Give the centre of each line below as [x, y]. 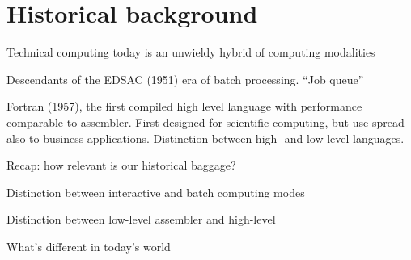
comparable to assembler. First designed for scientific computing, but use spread [205, 122]
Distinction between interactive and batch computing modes [156, 192]
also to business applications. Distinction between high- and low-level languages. [205, 138]
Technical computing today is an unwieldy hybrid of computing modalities [191, 52]
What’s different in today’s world [89, 246]
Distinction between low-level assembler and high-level [141, 219]
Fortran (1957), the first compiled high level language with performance [184, 106]
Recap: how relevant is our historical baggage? [121, 165]
